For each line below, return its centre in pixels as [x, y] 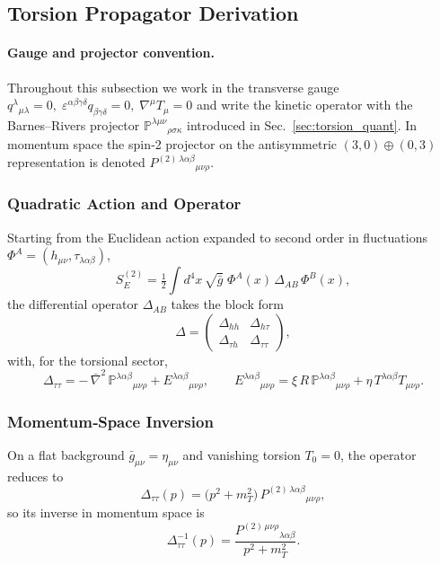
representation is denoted [76, 162]
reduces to [35, 476]
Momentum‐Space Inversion [110, 421]
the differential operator [73, 304]
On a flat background [66, 454]
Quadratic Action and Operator [124, 203]
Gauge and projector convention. [111, 53]
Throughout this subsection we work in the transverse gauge [173, 87]
